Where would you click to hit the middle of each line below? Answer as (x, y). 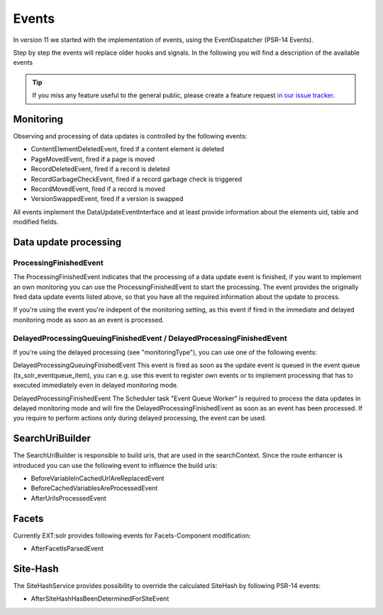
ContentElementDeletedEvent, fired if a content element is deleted (128, 149)
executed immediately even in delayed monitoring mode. (96, 385)
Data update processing (67, 242)
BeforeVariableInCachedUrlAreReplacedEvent (98, 479)
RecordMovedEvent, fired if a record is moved (98, 189)
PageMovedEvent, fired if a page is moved (93, 159)
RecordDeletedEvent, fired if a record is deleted (100, 169)
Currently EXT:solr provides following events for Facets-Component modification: (132, 535)
